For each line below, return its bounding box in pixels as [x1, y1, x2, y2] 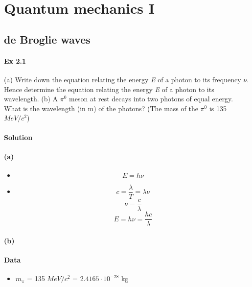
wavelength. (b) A [4, 94, 58, 104]
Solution [4, 132, 33, 142]
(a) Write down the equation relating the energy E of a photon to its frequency [4, 74, 241, 84]
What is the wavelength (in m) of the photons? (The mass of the [4, 103, 198, 113]
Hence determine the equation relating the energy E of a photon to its [4, 84, 214, 94]
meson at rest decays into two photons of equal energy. [69, 94, 233, 104]
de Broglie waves [4, 31, 91, 47]
